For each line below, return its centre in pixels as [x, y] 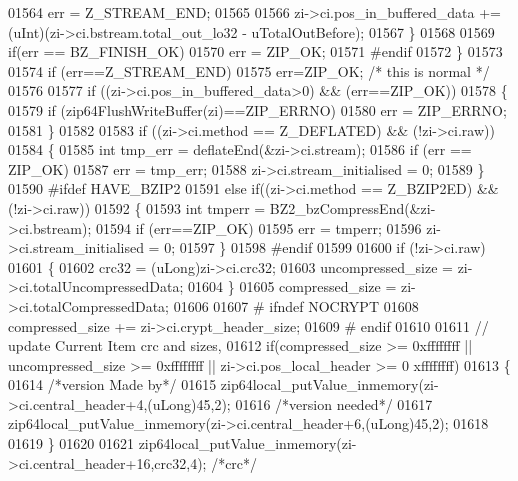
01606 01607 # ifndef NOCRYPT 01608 [296, 305]
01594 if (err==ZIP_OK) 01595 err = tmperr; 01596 [259, 227]
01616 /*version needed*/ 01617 [334, 403]
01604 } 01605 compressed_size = [292, 286]
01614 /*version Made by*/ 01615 [112, 384]
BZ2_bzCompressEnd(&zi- [352, 207]
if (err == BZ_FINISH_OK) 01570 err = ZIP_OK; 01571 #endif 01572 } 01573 [255, 51]
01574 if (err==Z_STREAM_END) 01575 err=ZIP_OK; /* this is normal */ [249, 70]
